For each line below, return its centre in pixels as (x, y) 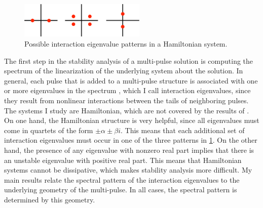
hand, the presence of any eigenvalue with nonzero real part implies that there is (129, 150)
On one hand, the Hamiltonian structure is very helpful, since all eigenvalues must (132, 120)
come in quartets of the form (49, 130)
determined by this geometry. (50, 199)
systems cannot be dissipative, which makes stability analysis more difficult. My (128, 170)
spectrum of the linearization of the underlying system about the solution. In (124, 71)
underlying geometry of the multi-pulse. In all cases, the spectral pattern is (121, 190)
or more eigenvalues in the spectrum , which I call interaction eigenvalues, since (127, 90)
